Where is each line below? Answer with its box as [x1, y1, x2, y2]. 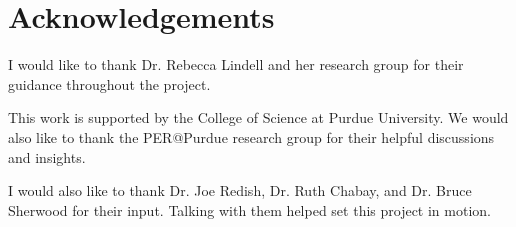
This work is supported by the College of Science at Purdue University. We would [8, 107, 509, 128]
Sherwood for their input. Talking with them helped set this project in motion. [8, 199, 491, 220]
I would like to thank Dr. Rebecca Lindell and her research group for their [8, 54, 464, 75]
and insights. [8, 146, 86, 167]
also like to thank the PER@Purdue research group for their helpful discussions [8, 126, 495, 147]
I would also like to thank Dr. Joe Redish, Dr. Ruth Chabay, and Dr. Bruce [8, 180, 472, 201]
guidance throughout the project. [8, 73, 211, 94]
